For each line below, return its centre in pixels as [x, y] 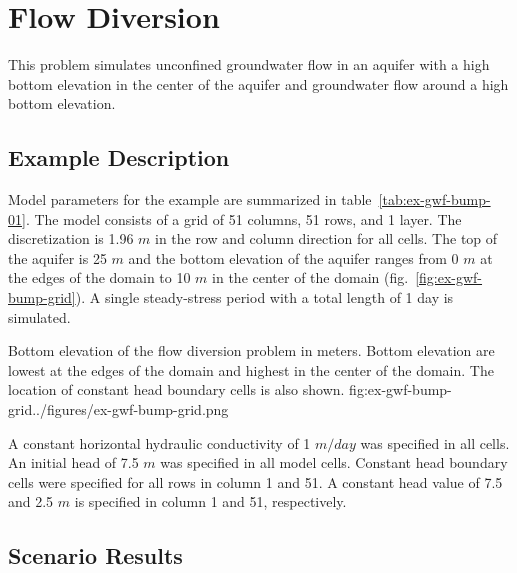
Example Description [119, 157]
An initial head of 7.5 [73, 462]
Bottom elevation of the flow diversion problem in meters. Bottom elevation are [251, 350]
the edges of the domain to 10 [99, 277]
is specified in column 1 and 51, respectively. [210, 501]
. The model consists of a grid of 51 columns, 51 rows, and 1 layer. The [243, 218]
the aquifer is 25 [57, 257]
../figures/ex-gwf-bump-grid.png [130, 409]
